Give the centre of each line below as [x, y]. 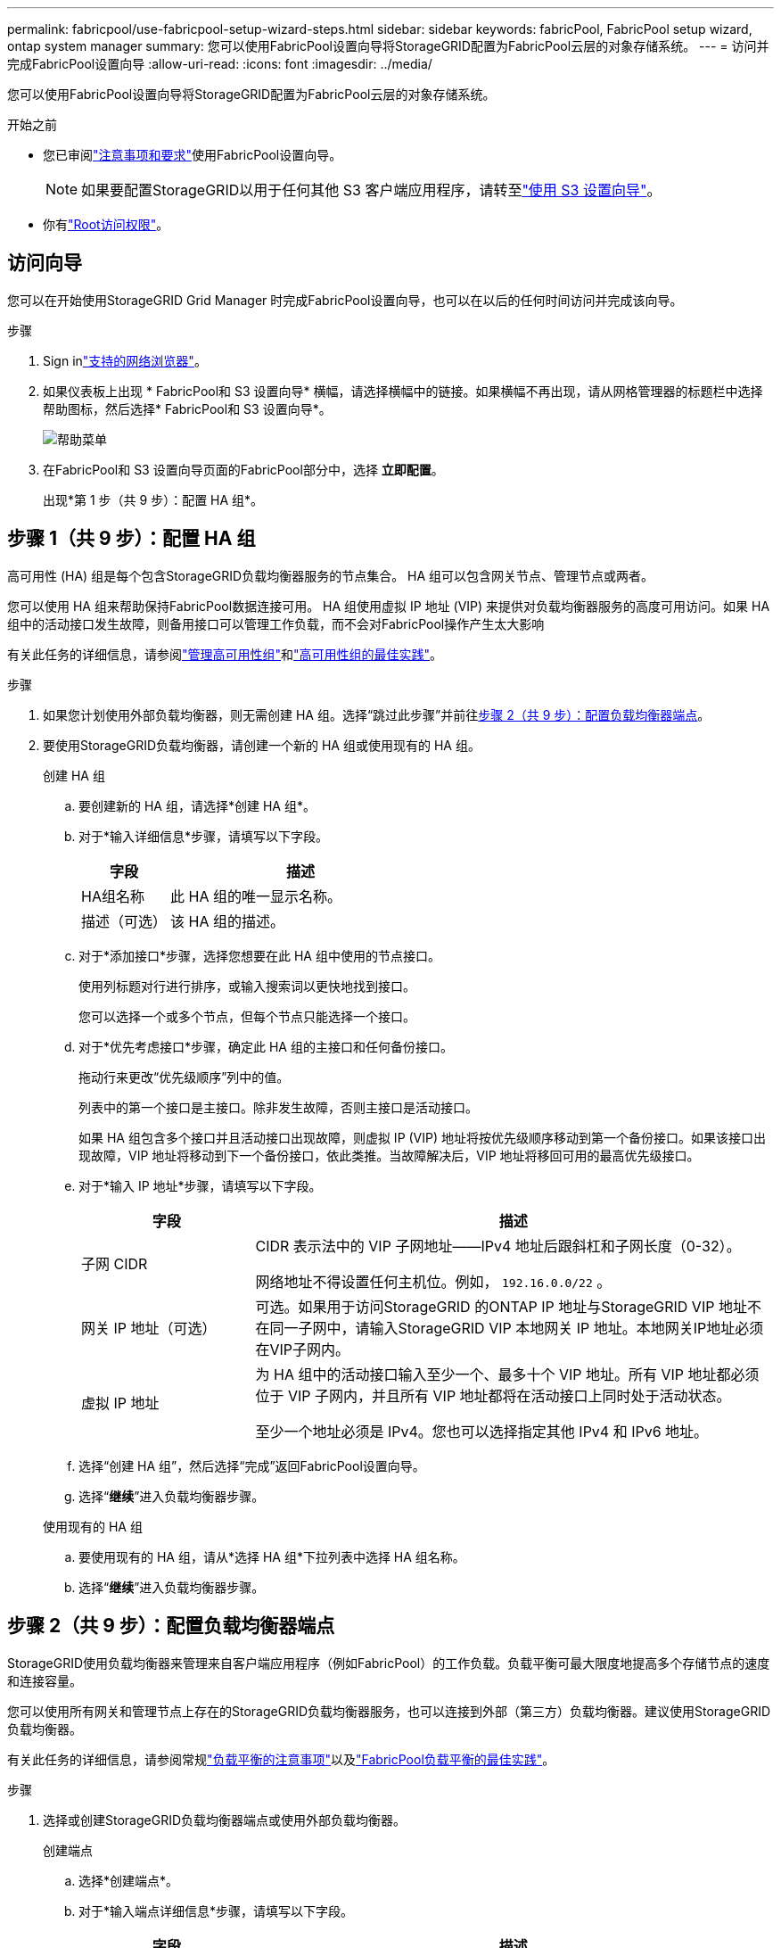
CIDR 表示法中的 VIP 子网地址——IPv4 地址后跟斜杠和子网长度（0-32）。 [498, 1246]
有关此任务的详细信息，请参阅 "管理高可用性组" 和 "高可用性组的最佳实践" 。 [225, 654]
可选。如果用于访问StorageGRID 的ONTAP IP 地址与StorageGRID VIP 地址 [501, 1306]
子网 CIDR [115, 1263]
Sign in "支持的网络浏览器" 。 [125, 360]
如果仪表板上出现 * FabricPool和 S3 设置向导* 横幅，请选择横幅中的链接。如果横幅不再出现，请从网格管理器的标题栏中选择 [403, 391]
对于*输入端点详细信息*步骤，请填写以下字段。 [216, 1911]
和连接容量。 [45, 1680]
